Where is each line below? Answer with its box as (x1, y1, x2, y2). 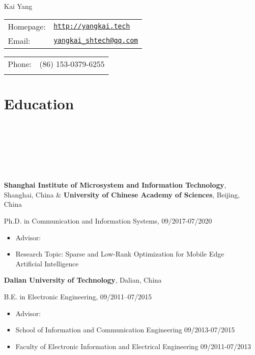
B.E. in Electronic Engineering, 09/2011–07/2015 (4, 291, 152, 302)
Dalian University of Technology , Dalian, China (4, 275, 162, 285)
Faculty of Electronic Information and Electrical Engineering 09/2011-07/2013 (15, 341, 251, 351)
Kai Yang (4, 1, 32, 11)
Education (4, 93, 74, 113)
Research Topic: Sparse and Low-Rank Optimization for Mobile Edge (15, 249, 224, 259)
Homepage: (8, 20, 46, 32)
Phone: (8, 58, 32, 69)
